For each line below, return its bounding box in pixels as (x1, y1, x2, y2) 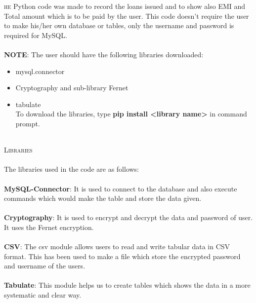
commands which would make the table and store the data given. (4, 193, 202, 203)
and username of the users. (4, 261, 85, 271)
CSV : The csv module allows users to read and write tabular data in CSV (4, 241, 230, 252)
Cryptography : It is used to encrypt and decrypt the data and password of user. (4, 212, 253, 223)
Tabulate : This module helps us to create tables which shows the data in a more (4, 280, 251, 290)
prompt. (15, 118, 40, 128)
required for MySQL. (4, 30, 67, 40)
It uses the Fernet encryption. (4, 222, 94, 232)
